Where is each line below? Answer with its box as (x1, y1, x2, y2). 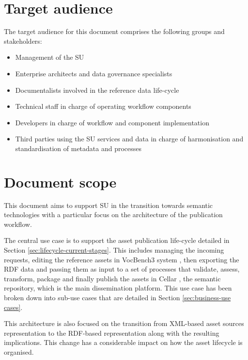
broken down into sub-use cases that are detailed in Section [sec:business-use (4, 292, 231, 302)
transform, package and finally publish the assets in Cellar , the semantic (4, 273, 221, 283)
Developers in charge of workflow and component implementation (15, 117, 209, 127)
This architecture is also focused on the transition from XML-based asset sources (4, 318, 244, 328)
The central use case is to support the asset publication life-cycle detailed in (4, 235, 230, 245)
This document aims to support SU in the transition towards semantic (4, 200, 213, 210)
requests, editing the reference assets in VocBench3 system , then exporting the (4, 254, 239, 264)
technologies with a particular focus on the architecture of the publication (4, 209, 223, 220)
